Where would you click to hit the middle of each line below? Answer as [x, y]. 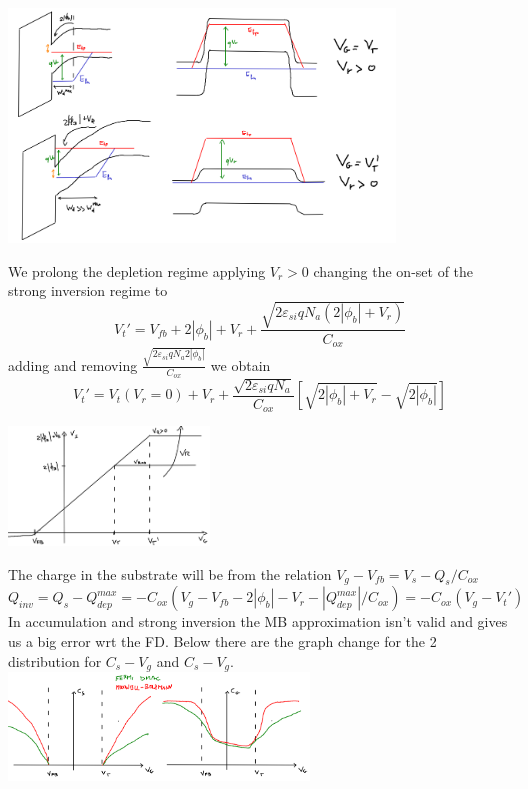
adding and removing [73, 364]
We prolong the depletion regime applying [137, 270]
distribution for [55, 660]
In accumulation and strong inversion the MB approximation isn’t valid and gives [258, 621]
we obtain [240, 364]
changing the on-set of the [393, 270]
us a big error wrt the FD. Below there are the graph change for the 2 [222, 641]
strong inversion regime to [88, 290]
